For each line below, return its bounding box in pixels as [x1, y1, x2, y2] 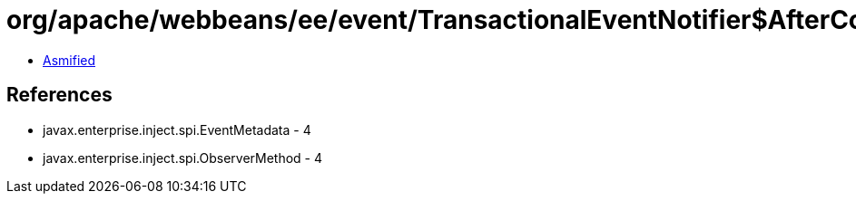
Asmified [43, 52, 96, 68]
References [6, 83, 113, 107]
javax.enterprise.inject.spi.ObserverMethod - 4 [43, 149, 323, 166]
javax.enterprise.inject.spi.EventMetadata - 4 [43, 121, 311, 138]
